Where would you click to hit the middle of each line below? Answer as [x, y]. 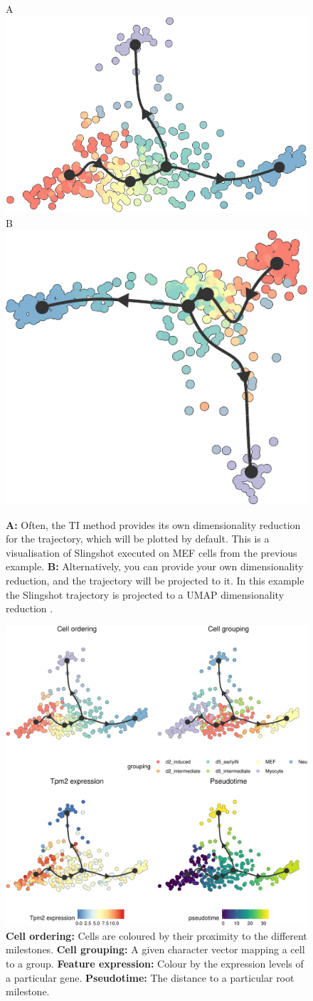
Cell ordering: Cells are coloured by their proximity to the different [156, 935]
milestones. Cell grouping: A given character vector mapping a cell [155, 949]
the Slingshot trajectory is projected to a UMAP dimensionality [145, 594]
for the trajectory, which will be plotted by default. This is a [138, 539]
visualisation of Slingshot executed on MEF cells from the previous [152, 552]
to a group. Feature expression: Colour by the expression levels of [155, 964]
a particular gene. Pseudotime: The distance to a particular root [150, 977]
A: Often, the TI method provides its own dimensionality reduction [153, 524]
